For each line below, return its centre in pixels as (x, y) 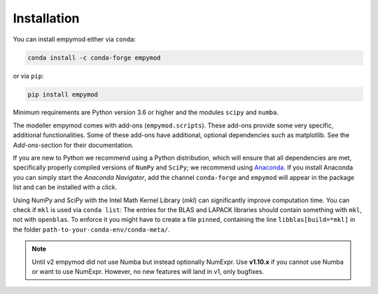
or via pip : (29, 76)
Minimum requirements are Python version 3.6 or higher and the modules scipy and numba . (146, 113)
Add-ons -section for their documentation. (73, 145)
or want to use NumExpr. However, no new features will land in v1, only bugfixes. (148, 271)
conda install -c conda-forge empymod (94, 57)
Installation (46, 18)
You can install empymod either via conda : (75, 39)
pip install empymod (63, 94)
